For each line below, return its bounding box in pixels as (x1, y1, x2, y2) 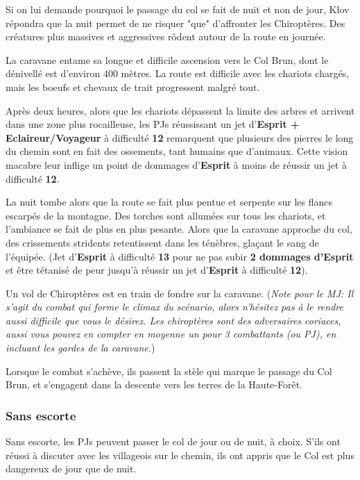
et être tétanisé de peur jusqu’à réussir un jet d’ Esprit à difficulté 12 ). (6, 263, 308, 277)
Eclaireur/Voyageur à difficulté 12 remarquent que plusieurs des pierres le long (6, 130, 354, 144)
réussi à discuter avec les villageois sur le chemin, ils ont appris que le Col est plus (6, 447, 354, 462)
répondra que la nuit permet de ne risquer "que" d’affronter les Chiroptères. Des (6, 15, 345, 30)
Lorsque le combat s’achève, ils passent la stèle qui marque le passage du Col (6, 363, 332, 378)
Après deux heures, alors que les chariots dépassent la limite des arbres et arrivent (6, 103, 355, 117)
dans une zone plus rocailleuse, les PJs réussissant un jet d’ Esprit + (6, 117, 300, 131)
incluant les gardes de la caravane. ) (6, 340, 155, 355)
